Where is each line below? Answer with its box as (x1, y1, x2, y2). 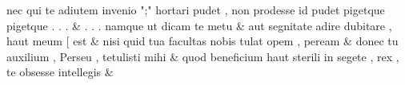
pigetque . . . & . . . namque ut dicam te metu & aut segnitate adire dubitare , (6, 17, 392, 33)
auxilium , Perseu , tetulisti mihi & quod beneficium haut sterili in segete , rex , (6, 48, 399, 64)
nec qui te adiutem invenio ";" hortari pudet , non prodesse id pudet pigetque (6, 2, 385, 17)
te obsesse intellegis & (6, 64, 114, 80)
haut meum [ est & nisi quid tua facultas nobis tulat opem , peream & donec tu (6, 33, 399, 49)
